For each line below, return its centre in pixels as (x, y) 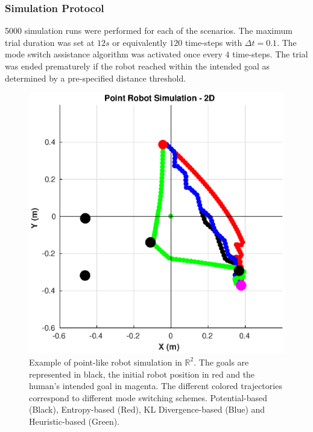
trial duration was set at (50, 42)
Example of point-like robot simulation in (106, 362)
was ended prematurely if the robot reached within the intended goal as (137, 66)
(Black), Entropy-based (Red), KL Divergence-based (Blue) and (147, 409)
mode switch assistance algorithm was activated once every (114, 54)
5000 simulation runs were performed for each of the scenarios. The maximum (149, 31)
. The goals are (221, 362)
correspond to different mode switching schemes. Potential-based (148, 397)
